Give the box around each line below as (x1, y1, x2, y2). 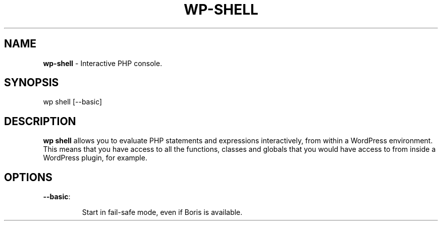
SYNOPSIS (4, 76, 59, 89)
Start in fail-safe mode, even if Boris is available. (82, 208, 243, 217)
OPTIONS (4, 171, 52, 184)
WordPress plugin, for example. (43, 153, 147, 162)
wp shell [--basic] (43, 97, 102, 106)
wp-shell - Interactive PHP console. (43, 59, 162, 68)
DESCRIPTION (4, 115, 76, 128)
